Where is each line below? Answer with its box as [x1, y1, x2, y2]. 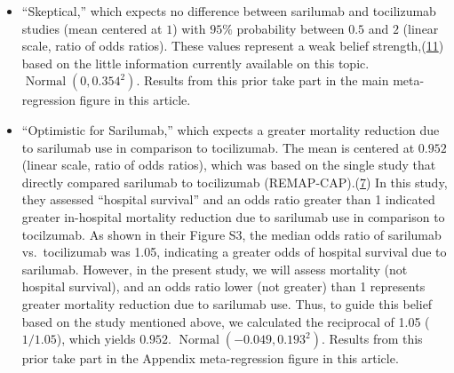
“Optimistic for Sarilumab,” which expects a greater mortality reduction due [21, 120, 440, 139]
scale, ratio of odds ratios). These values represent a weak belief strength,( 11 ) [21, 36, 444, 55]
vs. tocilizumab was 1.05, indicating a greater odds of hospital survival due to [21, 242, 447, 261]
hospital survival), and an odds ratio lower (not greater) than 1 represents [21, 277, 426, 296]
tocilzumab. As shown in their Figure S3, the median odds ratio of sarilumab [21, 225, 442, 243]
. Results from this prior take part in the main [136, 71, 389, 90]
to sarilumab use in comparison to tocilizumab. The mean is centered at [21, 138, 415, 156]
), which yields [56, 329, 136, 348]
